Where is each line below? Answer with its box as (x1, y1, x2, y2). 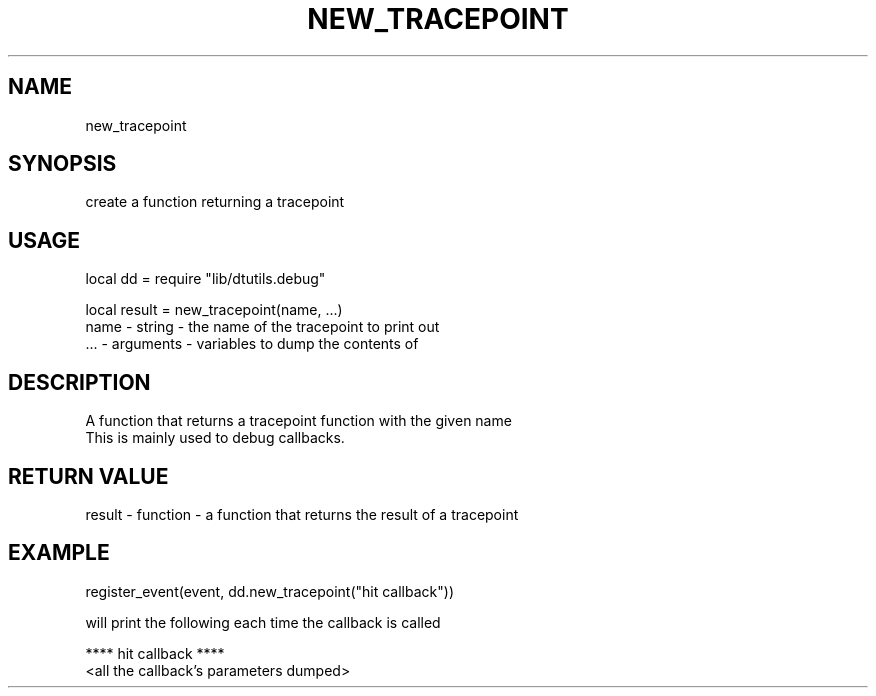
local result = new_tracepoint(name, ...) (85, 301, 343, 319)
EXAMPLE (8, 540, 110, 566)
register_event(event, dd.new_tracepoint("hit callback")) (85, 582, 454, 600)
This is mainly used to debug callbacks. (85, 429, 345, 447)
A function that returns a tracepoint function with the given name (85, 412, 512, 430)
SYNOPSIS (8, 151, 117, 177)
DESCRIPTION (8, 369, 151, 395)
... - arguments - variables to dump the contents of (85, 335, 419, 353)
